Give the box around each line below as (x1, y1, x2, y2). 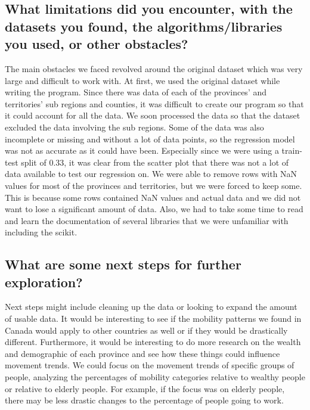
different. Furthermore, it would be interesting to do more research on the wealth (5, 336, 301, 348)
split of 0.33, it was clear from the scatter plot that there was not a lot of (21, 156, 289, 168)
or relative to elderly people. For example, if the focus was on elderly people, (5, 382, 285, 395)
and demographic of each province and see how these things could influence (5, 347, 280, 359)
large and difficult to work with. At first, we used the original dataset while (5, 74, 280, 86)
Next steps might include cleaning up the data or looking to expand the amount (5, 300, 297, 313)
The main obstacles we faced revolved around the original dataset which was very (5, 62, 303, 74)
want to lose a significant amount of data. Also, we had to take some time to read (5, 203, 303, 215)
